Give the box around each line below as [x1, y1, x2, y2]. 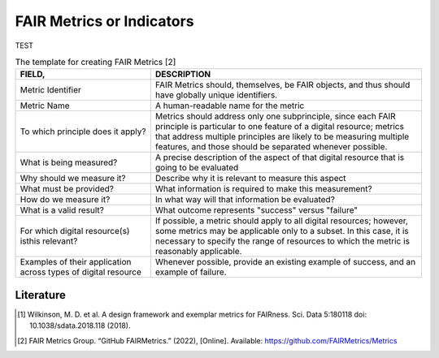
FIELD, [20, 69, 46, 80]
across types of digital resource [20, 266, 142, 278]
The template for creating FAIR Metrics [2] [15, 57, 176, 68]
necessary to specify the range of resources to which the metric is [154, 235, 411, 247]
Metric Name [20, 100, 70, 111]
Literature [15, 288, 67, 302]
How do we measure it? [20, 194, 111, 205]
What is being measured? [20, 157, 118, 168]
